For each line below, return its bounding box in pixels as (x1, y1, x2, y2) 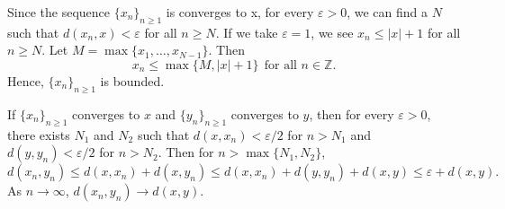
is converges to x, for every (166, 3, 314, 21)
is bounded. (100, 71, 165, 90)
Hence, (7, 71, 44, 90)
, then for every (309, 104, 394, 123)
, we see (311, 22, 354, 41)
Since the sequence (7, 3, 111, 21)
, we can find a (347, 3, 428, 21)
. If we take (215, 22, 278, 41)
